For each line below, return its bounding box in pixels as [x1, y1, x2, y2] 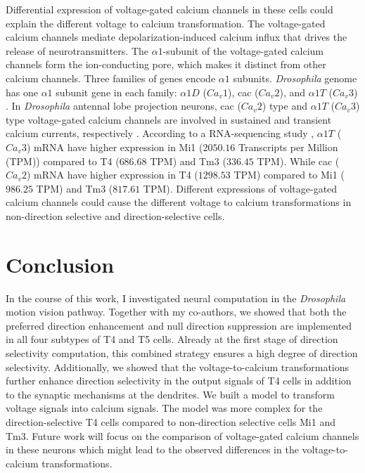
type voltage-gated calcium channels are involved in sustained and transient [6, 112, 332, 127]
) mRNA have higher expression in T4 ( [26, 167, 198, 182]
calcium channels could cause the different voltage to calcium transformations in [6, 195, 352, 209]
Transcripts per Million [238, 139, 338, 154]
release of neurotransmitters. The [6, 43, 148, 58]
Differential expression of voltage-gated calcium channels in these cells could [6, 2, 333, 16]
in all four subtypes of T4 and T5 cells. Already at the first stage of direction [6, 332, 338, 346]
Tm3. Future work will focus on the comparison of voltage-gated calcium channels [6, 428, 359, 443]
